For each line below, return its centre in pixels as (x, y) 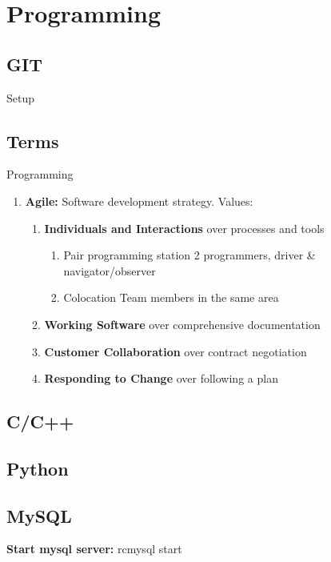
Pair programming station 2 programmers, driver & (189, 255)
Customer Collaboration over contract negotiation (175, 351)
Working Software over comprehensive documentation (182, 324)
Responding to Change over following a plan (161, 378)
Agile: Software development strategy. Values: (139, 201)
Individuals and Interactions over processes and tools (184, 228)
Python (38, 468)
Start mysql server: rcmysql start (94, 549)
